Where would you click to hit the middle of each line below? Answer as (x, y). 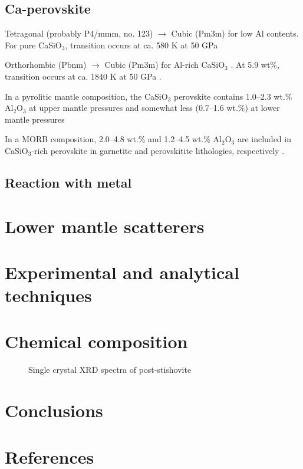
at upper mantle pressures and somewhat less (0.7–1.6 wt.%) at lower (154, 108)
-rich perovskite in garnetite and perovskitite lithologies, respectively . (158, 150)
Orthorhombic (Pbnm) (46, 65)
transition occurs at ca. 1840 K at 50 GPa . (83, 76)
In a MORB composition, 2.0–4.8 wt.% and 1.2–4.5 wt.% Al (113, 139)
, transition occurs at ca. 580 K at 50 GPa (141, 45)
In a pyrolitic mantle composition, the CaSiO (86, 96)
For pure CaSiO (33, 45)
